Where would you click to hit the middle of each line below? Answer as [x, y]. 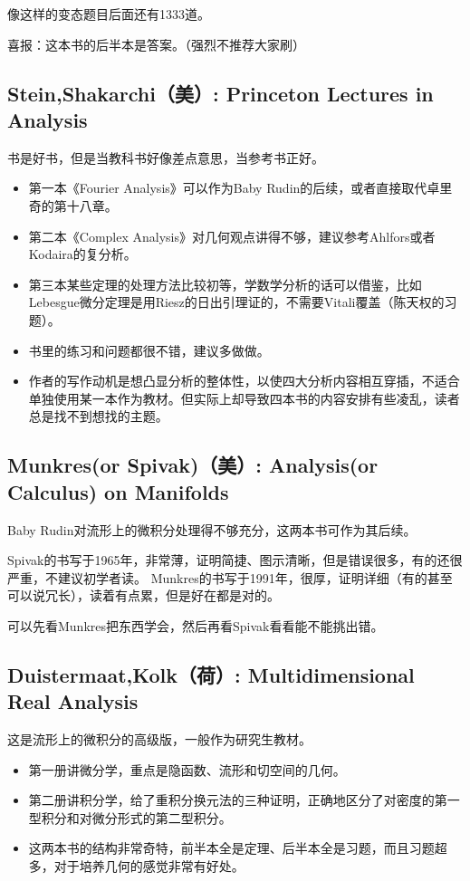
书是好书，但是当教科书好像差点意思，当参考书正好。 [166, 157]
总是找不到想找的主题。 [98, 416]
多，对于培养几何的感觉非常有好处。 [136, 866]
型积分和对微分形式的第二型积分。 [130, 817]
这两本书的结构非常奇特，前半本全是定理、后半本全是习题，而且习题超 [238, 848]
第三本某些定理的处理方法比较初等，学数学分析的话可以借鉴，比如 [225, 284]
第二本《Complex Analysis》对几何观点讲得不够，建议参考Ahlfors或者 [232, 236]
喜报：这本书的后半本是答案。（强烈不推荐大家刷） [156, 44]
